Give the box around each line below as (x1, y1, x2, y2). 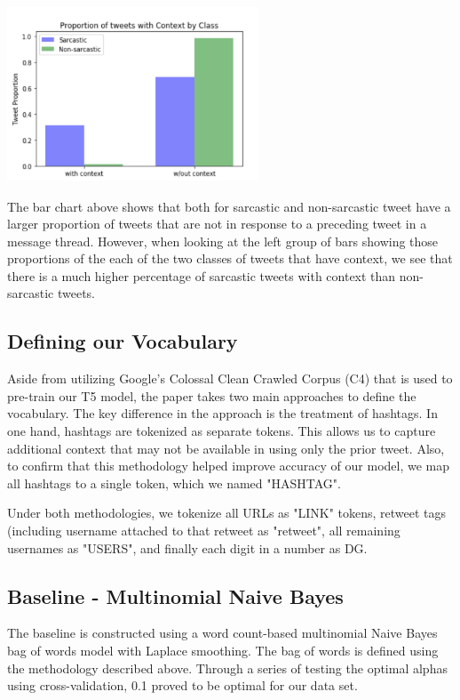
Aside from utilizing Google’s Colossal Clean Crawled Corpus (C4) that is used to (7, 369, 453, 388)
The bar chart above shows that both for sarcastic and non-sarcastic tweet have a (7, 197, 451, 215)
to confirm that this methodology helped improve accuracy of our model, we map (7, 456, 450, 475)
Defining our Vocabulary (7, 327, 238, 355)
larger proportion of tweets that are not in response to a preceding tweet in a (7, 214, 427, 233)
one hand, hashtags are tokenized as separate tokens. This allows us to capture (7, 422, 436, 440)
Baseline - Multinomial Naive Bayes (7, 582, 344, 609)
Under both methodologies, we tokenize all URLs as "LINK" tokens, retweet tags (7, 503, 447, 522)
